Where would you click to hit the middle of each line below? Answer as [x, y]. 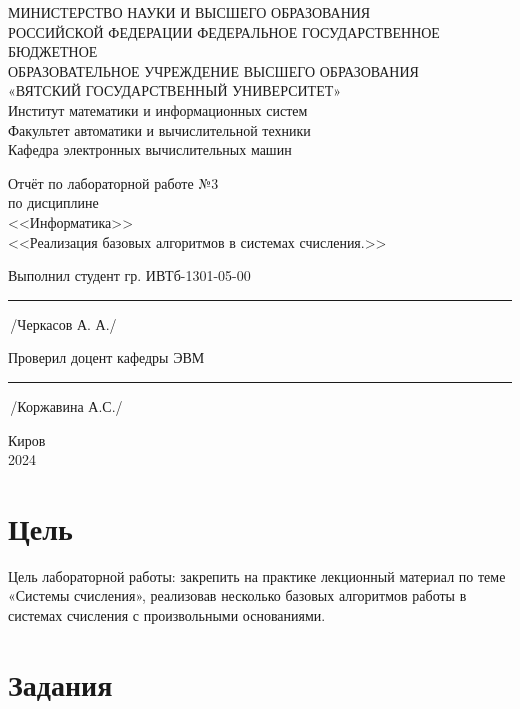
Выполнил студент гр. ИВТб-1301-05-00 [129, 275]
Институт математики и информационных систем [158, 109]
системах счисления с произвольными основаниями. [167, 615]
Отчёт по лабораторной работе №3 [113, 182]
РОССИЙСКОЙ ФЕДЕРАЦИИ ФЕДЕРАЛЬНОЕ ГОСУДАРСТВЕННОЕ [224, 31]
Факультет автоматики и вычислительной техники [159, 129]
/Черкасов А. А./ [63, 323]
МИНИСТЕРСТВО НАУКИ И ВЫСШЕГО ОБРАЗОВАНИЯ [189, 12]
